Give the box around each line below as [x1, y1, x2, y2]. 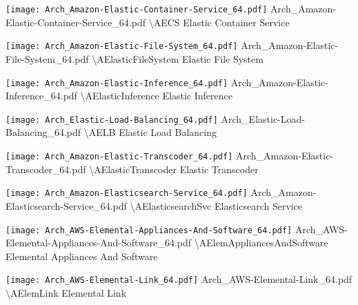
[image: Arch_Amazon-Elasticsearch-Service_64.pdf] [6, 188, 248, 199]
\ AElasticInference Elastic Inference [80, 88, 232, 103]
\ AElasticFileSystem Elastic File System [92, 51, 263, 66]
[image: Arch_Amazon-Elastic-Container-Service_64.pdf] [6, 5, 268, 14]
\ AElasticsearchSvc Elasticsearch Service [130, 198, 303, 213]
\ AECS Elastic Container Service [148, 14, 290, 29]
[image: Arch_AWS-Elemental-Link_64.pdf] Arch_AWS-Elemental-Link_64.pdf [6, 272, 352, 286]
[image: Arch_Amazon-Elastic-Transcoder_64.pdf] [6, 152, 233, 161]
